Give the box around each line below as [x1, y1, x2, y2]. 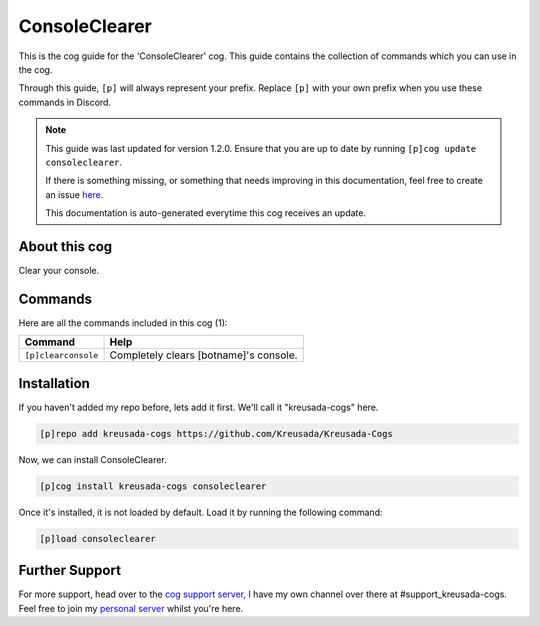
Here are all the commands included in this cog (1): [18, 316, 228, 329]
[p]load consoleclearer [39, 533, 157, 544]
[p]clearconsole [24, 350, 99, 360]
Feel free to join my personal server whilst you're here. [18, 602, 244, 614]
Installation [18, 375, 90, 392]
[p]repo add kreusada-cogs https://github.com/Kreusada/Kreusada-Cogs [39, 428, 394, 439]
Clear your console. [18, 264, 100, 276]
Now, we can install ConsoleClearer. [18, 453, 167, 465]
